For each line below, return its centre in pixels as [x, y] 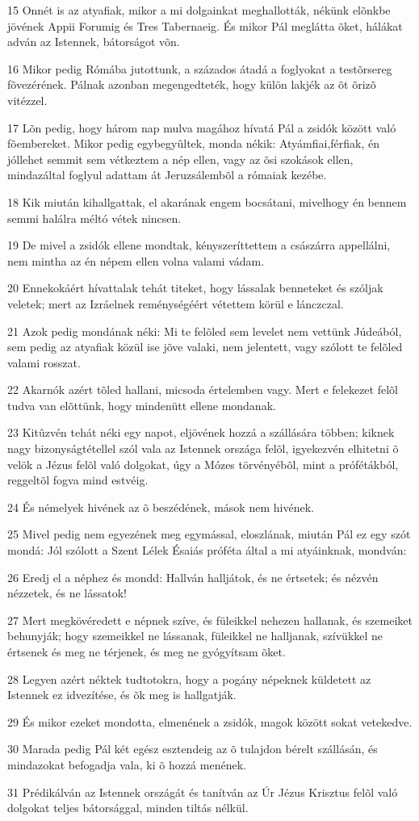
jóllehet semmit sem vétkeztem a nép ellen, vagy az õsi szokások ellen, [180, 159]
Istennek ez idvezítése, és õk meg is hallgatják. [122, 695]
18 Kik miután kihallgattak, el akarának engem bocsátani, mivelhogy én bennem [207, 201]
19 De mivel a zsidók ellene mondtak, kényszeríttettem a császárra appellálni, [199, 245]
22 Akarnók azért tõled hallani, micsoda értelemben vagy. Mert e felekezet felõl [203, 390]
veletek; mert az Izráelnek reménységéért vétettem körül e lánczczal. [176, 303]
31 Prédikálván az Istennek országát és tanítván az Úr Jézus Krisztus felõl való [203, 792]
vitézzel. [27, 100]
